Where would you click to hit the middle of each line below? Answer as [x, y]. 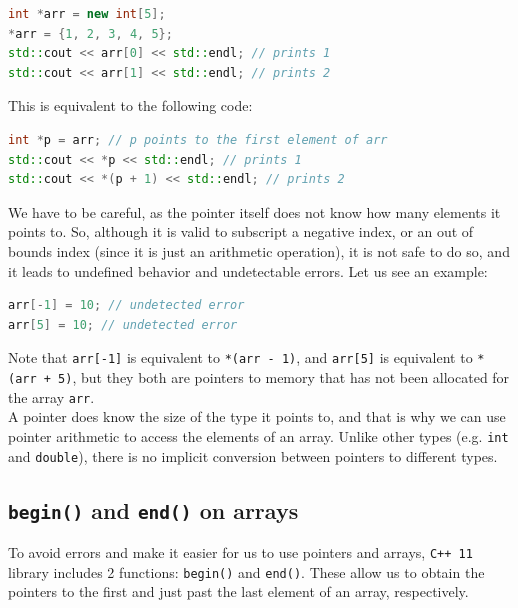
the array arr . [51, 396]
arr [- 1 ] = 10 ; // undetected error [126, 305]
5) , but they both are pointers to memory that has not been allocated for [284, 376]
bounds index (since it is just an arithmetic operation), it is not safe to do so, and [259, 250]
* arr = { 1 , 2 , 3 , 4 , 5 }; [90, 33]
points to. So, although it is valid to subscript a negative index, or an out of [241, 231]
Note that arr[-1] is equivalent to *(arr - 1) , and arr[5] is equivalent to [240, 357]
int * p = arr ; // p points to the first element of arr [198, 139]
